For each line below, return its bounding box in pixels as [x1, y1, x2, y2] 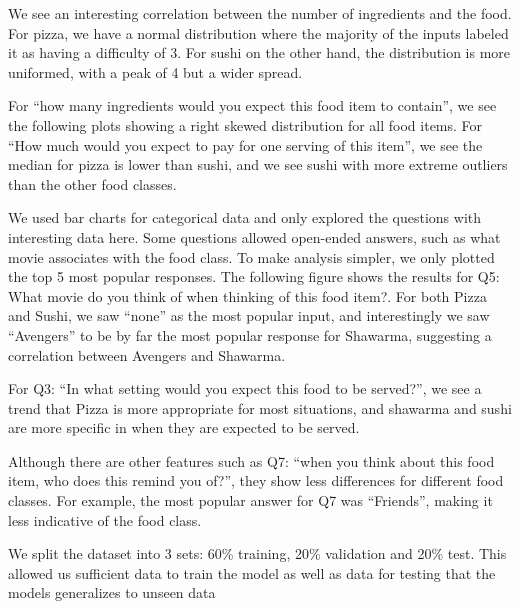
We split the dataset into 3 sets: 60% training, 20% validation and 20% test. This [8, 543, 507, 564]
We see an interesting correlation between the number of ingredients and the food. [8, 3, 512, 23]
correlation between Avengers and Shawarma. [8, 344, 286, 365]
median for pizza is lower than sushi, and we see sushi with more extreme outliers [8, 154, 508, 175]
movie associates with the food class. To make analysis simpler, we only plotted [8, 246, 495, 267]
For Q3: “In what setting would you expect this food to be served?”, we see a [8, 378, 482, 399]
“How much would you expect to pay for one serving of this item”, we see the [8, 134, 483, 155]
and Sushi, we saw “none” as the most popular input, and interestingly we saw [8, 305, 490, 326]
